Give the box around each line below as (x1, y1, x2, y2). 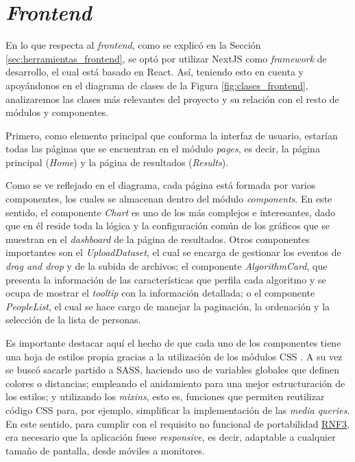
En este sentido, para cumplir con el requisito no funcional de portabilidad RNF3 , (5, 416, 350, 430)
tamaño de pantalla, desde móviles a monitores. (5, 443, 205, 457)
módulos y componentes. (5, 105, 109, 119)
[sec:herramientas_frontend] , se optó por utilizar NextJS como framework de (5, 51, 327, 65)
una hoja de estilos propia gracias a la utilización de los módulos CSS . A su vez (5, 349, 343, 363)
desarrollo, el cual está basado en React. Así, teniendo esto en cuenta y (5, 65, 304, 79)
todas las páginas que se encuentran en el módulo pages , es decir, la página (5, 141, 320, 156)
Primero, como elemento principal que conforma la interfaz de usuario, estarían (5, 128, 338, 142)
